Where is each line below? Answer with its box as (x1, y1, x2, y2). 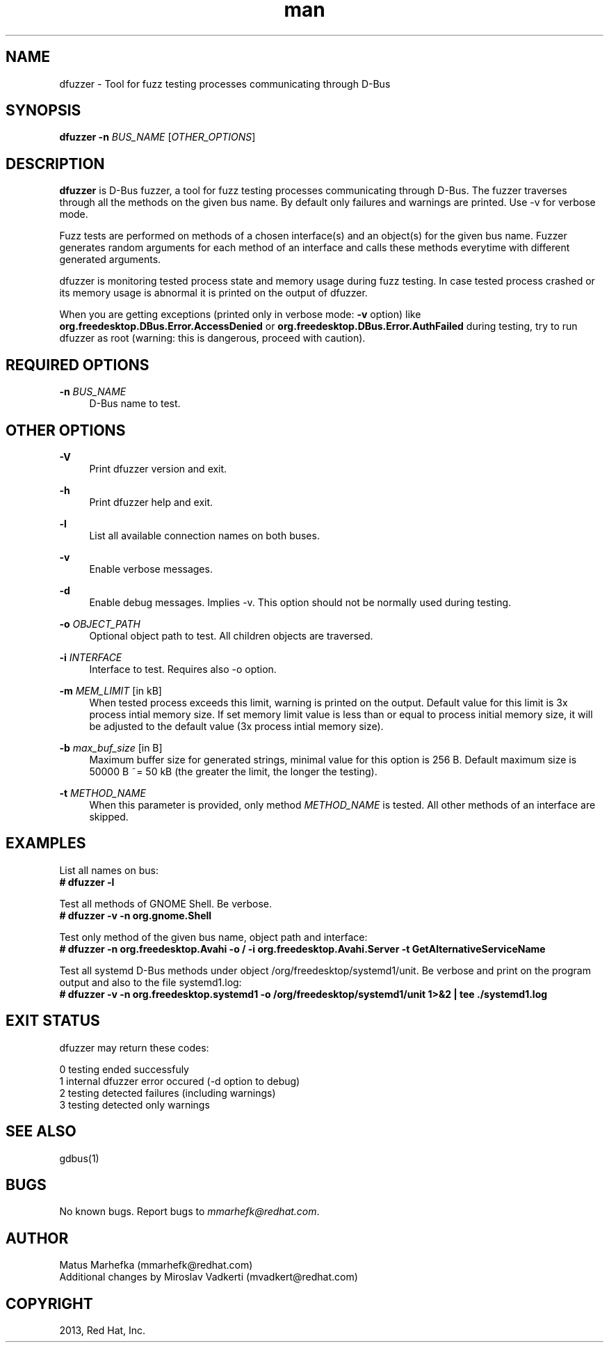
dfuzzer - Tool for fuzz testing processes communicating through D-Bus (59, 77, 391, 90)
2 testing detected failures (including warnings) (59, 1086, 276, 1099)
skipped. (89, 810, 129, 823)
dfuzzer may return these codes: (59, 1041, 209, 1054)
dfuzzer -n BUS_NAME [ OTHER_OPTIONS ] (59, 131, 256, 143)
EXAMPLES (6, 834, 86, 853)
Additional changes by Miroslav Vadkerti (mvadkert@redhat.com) (59, 1271, 358, 1283)
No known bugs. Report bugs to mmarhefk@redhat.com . (59, 1205, 320, 1218)
